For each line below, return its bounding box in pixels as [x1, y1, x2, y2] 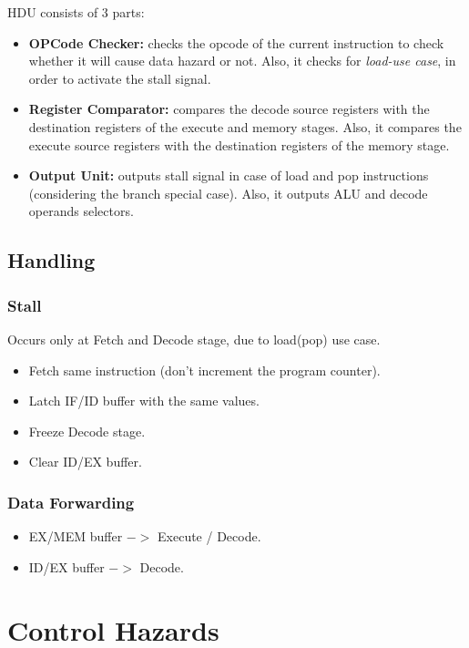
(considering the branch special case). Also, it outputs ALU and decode [28, 183, 428, 202]
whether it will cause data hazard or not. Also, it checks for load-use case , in [28, 51, 456, 70]
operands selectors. [28, 201, 134, 221]
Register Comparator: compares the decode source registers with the [28, 99, 430, 118]
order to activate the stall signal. [28, 68, 211, 87]
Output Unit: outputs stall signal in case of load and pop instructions [28, 166, 429, 185]
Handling [7, 246, 96, 274]
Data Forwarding [7, 490, 135, 513]
